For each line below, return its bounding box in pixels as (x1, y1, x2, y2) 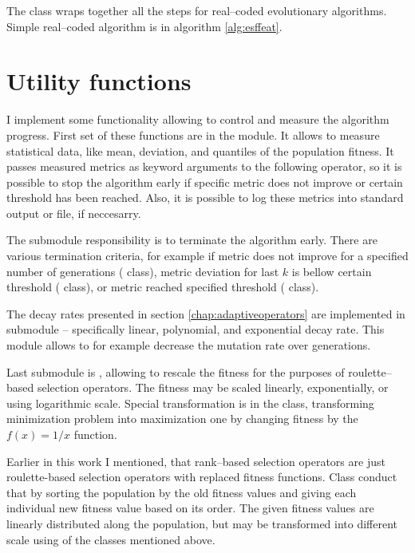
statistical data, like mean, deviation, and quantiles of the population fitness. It (6, 142, 394, 159)
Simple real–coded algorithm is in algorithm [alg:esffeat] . (6, 18, 283, 34)
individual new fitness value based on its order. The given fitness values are (6, 500, 374, 516)
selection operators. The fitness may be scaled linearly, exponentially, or (37, 379, 389, 396)
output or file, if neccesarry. (6, 204, 141, 221)
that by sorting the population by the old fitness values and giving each (6, 484, 357, 500)
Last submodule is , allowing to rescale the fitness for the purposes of (6, 363, 345, 380)
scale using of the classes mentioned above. (6, 531, 215, 547)
